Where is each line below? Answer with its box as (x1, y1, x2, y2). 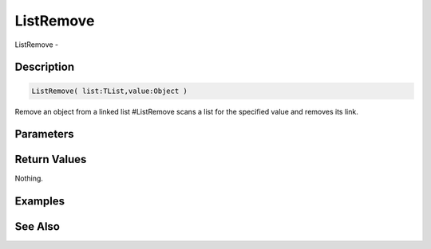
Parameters (14, 127, 74, 141)
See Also (14, 220, 60, 234)
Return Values (14, 153, 87, 166)
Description (14, 60, 75, 74)
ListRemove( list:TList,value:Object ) (31, 86, 188, 95)
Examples (14, 195, 65, 208)
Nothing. (14, 173, 44, 183)
